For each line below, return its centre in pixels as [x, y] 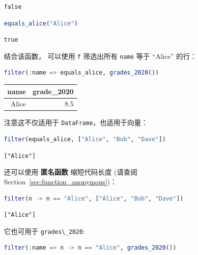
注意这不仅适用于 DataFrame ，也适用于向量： [76, 122]
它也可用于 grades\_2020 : [44, 231]
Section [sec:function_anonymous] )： [60, 181]
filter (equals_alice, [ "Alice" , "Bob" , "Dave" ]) [85, 140]
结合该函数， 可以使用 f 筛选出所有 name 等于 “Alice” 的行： [100, 56]
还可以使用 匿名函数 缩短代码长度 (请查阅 [71, 172]
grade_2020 [53, 91]
